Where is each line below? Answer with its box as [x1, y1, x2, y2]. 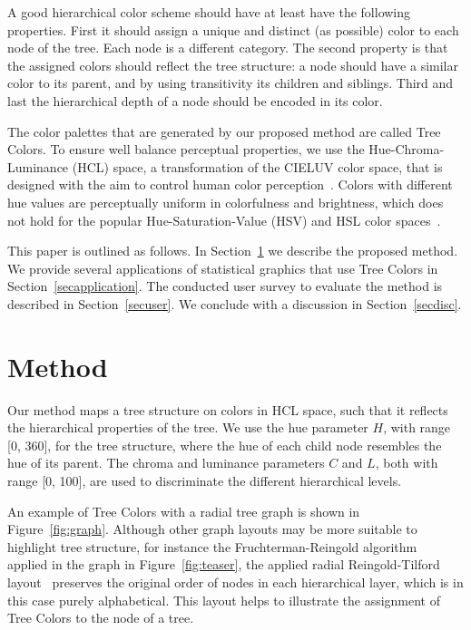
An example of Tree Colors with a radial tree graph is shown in [7, 501, 360, 520]
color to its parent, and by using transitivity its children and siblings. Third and [7, 73, 454, 92]
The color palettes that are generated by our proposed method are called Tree [7, 121, 441, 141]
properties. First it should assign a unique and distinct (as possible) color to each [7, 20, 459, 39]
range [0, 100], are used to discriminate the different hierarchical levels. [7, 471, 402, 489]
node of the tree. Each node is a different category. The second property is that [7, 38, 448, 57]
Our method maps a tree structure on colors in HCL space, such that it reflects [7, 400, 448, 419]
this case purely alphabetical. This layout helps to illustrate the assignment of [7, 590, 441, 609]
